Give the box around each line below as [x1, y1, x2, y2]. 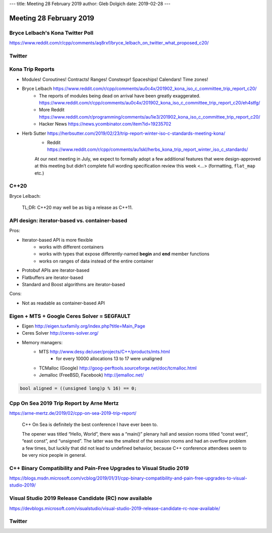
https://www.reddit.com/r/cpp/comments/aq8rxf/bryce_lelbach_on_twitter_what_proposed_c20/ [9, 40, 209, 46]
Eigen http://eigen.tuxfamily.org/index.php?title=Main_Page [22, 323, 146, 329]
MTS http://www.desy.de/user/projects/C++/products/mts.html [39, 349, 170, 355]
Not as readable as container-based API [22, 300, 105, 306]
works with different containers [39, 244, 104, 250]
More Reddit [39, 106, 65, 113]
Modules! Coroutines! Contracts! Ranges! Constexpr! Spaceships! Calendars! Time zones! [22, 76, 209, 82]
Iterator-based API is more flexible [22, 237, 93, 243]
